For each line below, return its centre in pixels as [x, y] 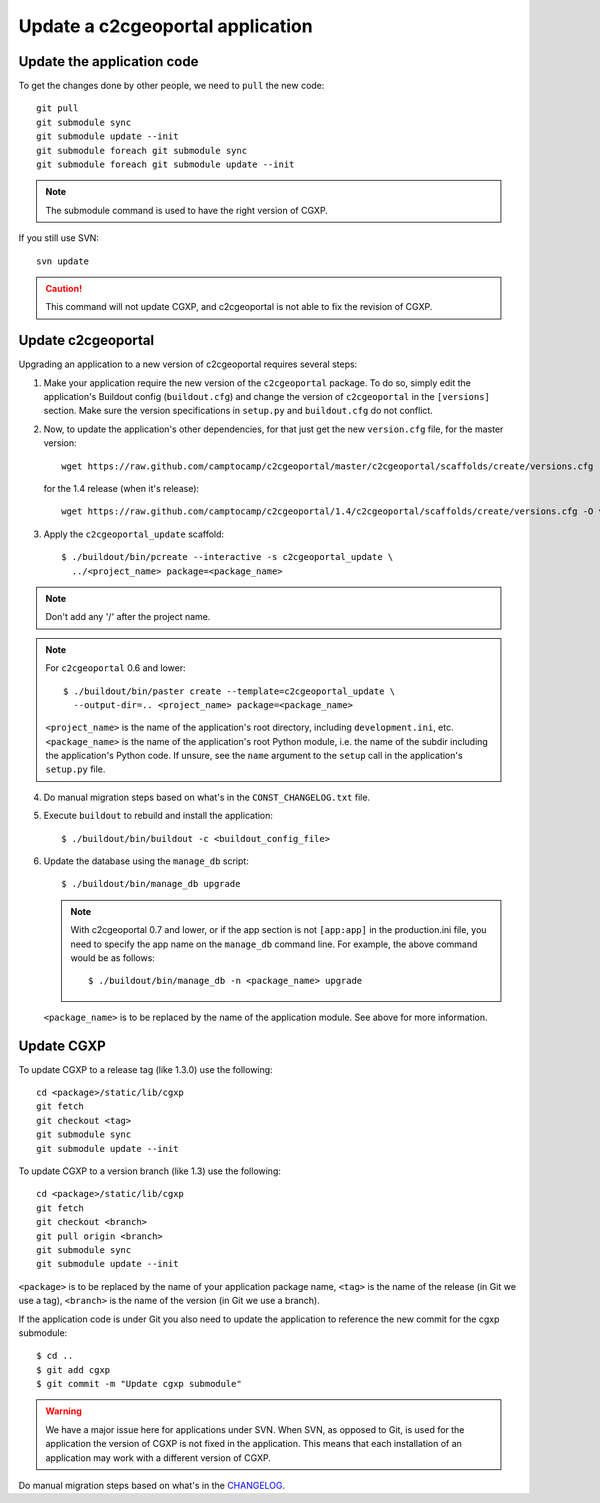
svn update [63, 261]
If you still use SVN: [59, 238]
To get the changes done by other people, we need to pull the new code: [171, 86]
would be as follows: [112, 957]
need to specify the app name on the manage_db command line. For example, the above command [274, 944]
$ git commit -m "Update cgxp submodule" [139, 1384]
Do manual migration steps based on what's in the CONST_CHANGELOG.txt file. [206, 797]
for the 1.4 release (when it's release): [121, 488]
